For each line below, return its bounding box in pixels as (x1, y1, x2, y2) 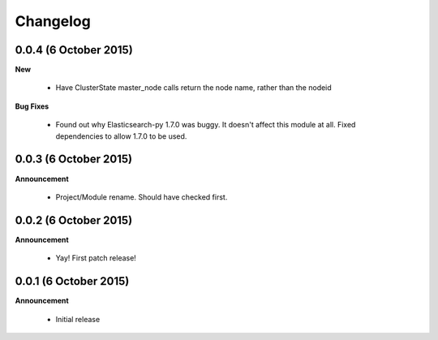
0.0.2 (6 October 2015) (15, 213, 133, 227)
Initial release (55, 314, 101, 324)
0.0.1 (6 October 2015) (15, 274, 130, 288)
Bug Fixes (15, 101, 49, 111)
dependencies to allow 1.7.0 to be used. (55, 131, 187, 141)
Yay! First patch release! (55, 253, 137, 263)
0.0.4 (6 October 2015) (15, 43, 133, 57)
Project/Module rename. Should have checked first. (55, 192, 228, 202)
